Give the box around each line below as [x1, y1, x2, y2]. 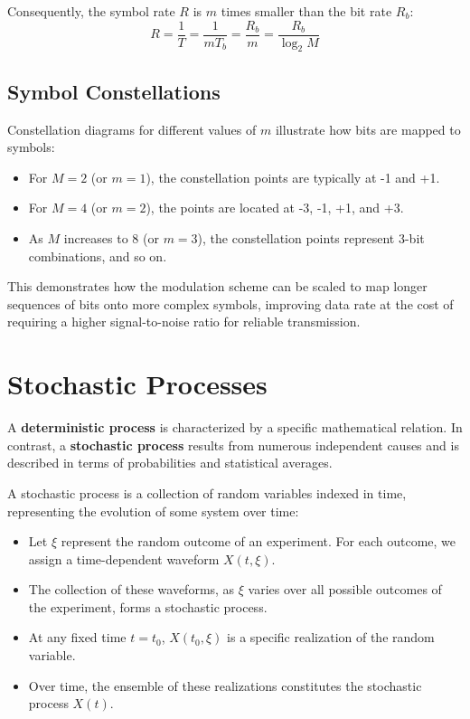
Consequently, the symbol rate [7, 2, 175, 20]
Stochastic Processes [7, 365, 268, 402]
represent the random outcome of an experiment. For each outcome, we [61, 532, 456, 551]
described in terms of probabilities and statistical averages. [7, 453, 333, 472]
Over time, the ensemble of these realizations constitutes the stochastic [28, 676, 422, 695]
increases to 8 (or [63, 229, 159, 248]
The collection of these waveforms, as [28, 580, 235, 599]
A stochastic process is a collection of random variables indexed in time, [7, 483, 407, 502]
